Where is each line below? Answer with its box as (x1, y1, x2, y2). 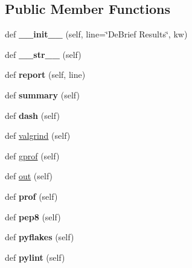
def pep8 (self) (5, 210, 61, 223)
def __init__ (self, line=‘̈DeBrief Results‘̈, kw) (5, 28, 188, 40)
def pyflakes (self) (5, 231, 74, 243)
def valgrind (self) (5, 129, 71, 142)
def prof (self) (5, 190, 58, 202)
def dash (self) (5, 109, 60, 121)
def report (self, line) (5, 68, 86, 81)
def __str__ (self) (5, 48, 82, 60)
